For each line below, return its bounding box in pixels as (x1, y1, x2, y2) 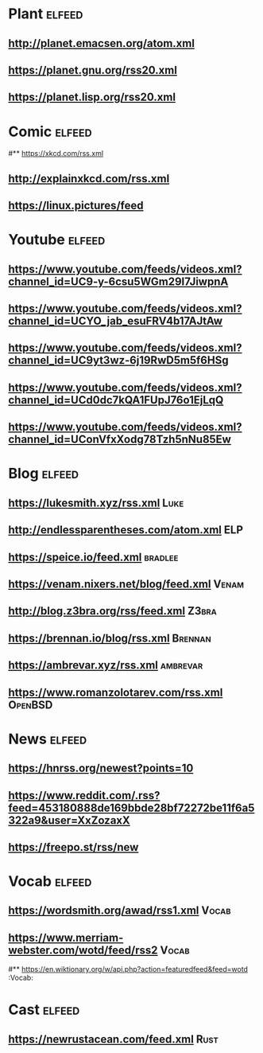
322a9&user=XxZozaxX (8, 813, 131, 827)
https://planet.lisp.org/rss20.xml (8, 91, 176, 104)
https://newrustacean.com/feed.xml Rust (8, 1032, 219, 1046)
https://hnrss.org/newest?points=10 (8, 762, 194, 775)
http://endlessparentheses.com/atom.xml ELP (8, 523, 244, 537)
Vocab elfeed (8, 872, 92, 891)
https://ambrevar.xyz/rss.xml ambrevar (8, 658, 203, 673)
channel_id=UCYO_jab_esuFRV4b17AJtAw (8, 314, 223, 328)
